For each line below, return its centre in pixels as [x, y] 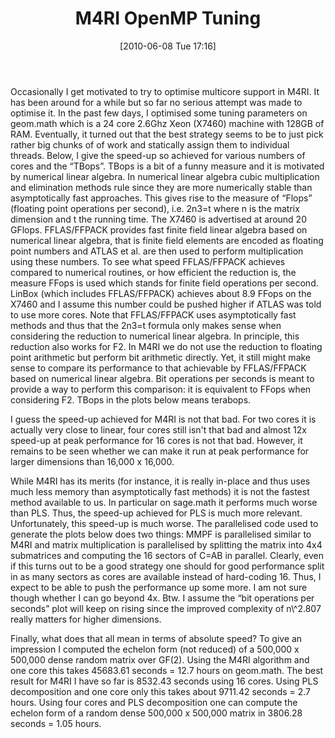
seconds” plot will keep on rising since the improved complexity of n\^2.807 [166, 608]
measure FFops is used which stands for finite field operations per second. [164, 283]
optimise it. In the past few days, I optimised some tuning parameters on [159, 113]
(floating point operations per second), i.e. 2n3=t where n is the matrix [155, 208]
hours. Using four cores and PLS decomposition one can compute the [154, 702]
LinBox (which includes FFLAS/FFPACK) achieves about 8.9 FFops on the [161, 293]
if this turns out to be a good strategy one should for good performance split [167, 566]
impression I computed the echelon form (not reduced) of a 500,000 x [155, 649]
